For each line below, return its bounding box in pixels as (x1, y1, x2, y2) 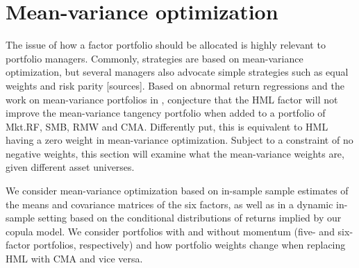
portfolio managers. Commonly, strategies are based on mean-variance (6, 51, 303, 65)
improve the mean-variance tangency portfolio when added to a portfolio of (6, 106, 326, 120)
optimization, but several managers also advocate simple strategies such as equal (6, 65, 349, 79)
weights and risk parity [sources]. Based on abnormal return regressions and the (6, 78, 345, 92)
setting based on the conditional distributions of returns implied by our (37, 210, 342, 225)
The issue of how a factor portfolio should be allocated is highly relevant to (6, 37, 326, 52)
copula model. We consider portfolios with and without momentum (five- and (6, 224, 335, 238)
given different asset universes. (6, 160, 135, 174)
